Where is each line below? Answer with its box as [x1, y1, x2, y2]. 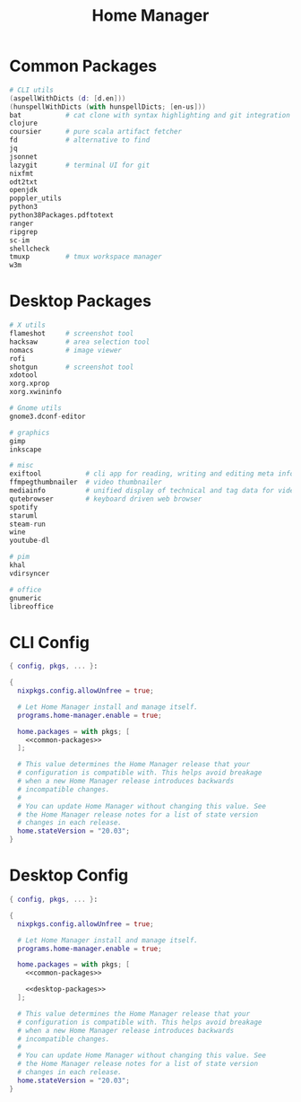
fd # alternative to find [9, 136, 150, 144]
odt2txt [9, 177, 39, 187]
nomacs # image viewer [9, 345, 123, 354]
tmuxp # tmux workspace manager [9, 252, 163, 261]
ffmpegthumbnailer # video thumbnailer [9, 477, 163, 487]
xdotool [9, 371, 39, 380]
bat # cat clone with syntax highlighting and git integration [9, 110, 291, 119]
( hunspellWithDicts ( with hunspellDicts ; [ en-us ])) [9, 102, 206, 111]
